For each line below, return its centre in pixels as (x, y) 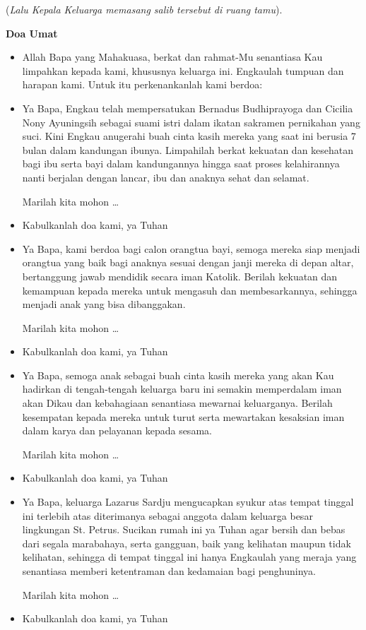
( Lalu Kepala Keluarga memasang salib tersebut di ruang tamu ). (144, 9)
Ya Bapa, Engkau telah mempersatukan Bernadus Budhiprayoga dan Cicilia (188, 108)
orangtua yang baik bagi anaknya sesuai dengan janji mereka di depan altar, (188, 262)
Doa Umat (32, 33)
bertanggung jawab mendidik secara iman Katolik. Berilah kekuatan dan (180, 276)
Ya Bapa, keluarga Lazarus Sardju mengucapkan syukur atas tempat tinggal (188, 502)
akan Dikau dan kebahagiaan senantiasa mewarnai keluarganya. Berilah (177, 403)
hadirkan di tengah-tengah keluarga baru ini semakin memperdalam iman (182, 389)
